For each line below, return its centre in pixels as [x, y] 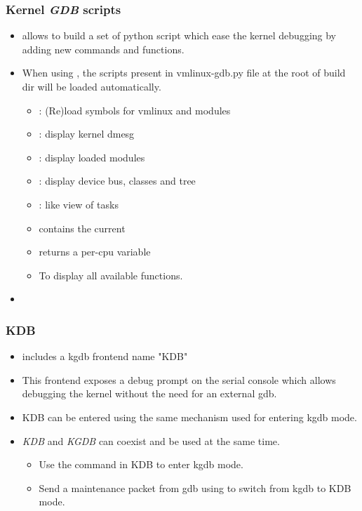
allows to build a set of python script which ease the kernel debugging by [179, 35]
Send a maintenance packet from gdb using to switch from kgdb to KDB [195, 487]
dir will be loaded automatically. [92, 86]
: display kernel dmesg [87, 134]
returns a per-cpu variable [95, 252]
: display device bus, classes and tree [117, 181]
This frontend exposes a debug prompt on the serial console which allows [179, 379]
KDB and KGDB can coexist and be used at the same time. [151, 440]
